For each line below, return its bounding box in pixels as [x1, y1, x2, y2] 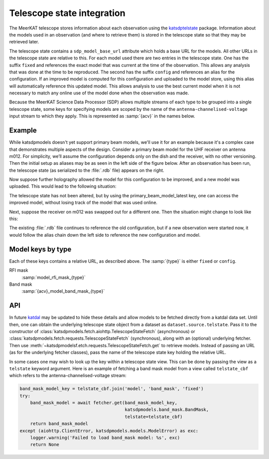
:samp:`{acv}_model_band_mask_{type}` [21, 288, 105, 294]
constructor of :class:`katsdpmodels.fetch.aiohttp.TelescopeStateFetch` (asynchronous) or [9, 328, 195, 334]
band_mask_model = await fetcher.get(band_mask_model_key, [30, 400, 178, 406]
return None [30, 442, 60, 448]
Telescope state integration [9, 7, 126, 18]
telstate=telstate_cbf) [125, 414, 183, 420]
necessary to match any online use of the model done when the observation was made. [9, 90, 189, 96]
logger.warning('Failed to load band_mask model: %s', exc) [30, 435, 180, 441]
